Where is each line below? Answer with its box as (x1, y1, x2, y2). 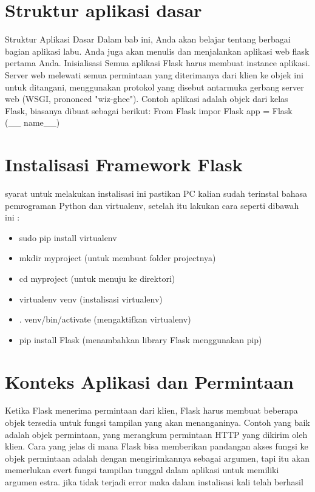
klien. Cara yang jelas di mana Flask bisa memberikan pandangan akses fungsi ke (5, 440, 308, 453)
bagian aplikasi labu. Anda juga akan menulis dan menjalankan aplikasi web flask (5, 44, 310, 57)
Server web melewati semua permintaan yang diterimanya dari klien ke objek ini (5, 68, 303, 81)
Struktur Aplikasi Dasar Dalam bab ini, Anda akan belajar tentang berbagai (5, 33, 291, 46)
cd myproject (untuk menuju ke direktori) (19, 272, 175, 284)
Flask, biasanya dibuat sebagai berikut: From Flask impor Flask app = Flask (5, 104, 293, 117)
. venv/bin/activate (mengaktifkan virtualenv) (19, 313, 191, 326)
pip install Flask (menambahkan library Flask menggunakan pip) (19, 333, 262, 346)
